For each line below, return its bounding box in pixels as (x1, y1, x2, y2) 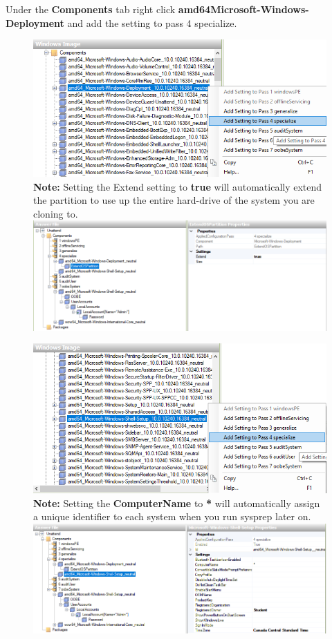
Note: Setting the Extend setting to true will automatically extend (33, 179, 322, 193)
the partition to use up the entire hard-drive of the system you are (33, 193, 315, 207)
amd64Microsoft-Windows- (178, 2, 309, 16)
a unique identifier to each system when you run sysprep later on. (33, 509, 311, 524)
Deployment (6, 15, 64, 30)
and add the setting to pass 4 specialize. (67, 15, 237, 30)
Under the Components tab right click (6, 2, 176, 16)
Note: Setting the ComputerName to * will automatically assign (33, 495, 320, 510)
